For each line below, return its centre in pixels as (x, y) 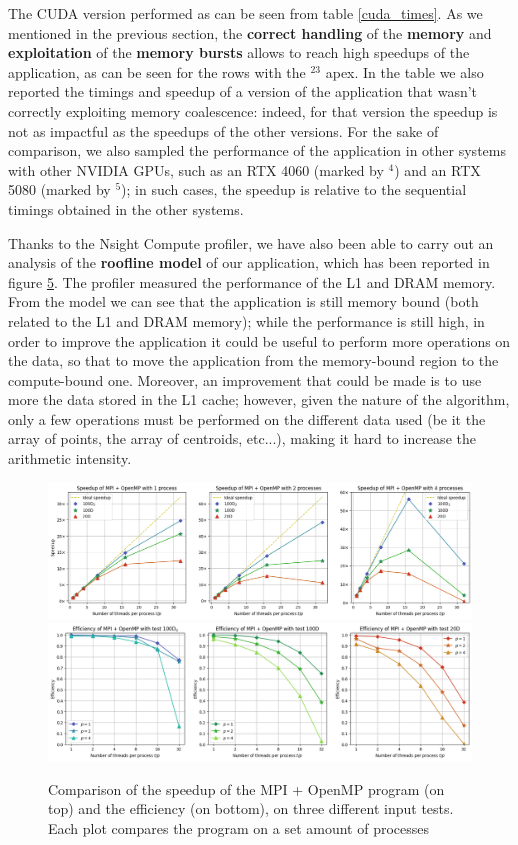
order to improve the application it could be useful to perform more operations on (259, 340)
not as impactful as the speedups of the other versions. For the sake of (223, 130)
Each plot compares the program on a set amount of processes (239, 827)
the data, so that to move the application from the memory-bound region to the (253, 360)
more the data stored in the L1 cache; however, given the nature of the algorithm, (259, 399)
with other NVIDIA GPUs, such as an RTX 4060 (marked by (196, 169)
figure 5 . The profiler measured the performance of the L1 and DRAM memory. (252, 281)
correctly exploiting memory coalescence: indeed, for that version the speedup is (253, 110)
